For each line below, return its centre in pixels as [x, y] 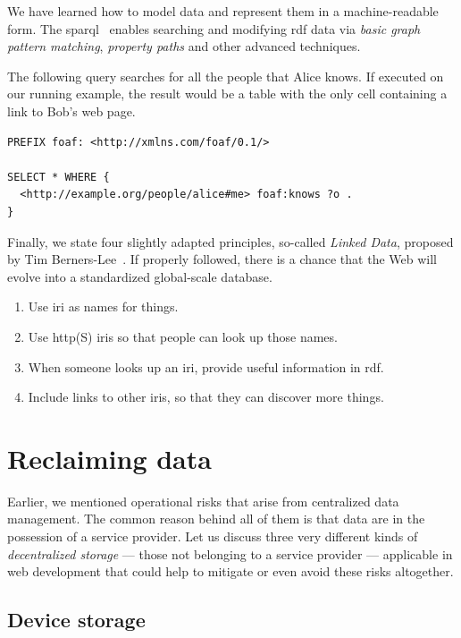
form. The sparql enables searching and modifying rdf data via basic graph [214, 28]
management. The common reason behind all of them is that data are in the [216, 519]
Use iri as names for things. [103, 306]
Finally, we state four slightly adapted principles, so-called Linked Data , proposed [230, 241]
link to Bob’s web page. [71, 111]
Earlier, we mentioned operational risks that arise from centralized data [203, 501]
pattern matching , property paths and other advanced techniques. [184, 46]
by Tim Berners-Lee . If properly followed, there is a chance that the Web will [222, 259]
